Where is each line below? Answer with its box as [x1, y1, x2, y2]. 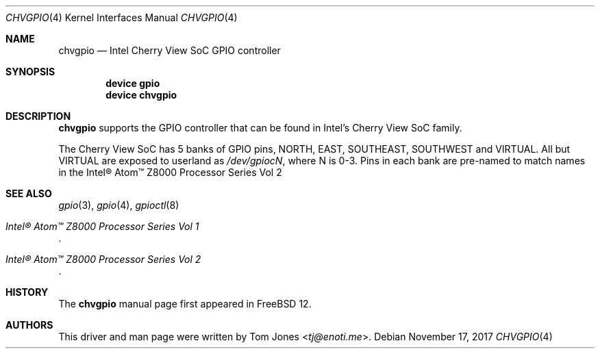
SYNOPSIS [5, 66, 55, 77]
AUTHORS [5, 319, 53, 331]
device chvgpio [105, 89, 177, 101]
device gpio [105, 77, 160, 89]
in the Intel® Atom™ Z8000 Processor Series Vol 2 [58, 166, 282, 178]
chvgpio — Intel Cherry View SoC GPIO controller [58, 45, 281, 56]
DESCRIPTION [5, 110, 71, 122]
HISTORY [5, 286, 49, 298]
